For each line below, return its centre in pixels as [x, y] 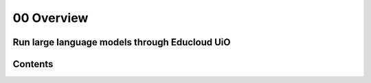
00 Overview [50, 18]
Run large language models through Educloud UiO [122, 42]
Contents [33, 64]
